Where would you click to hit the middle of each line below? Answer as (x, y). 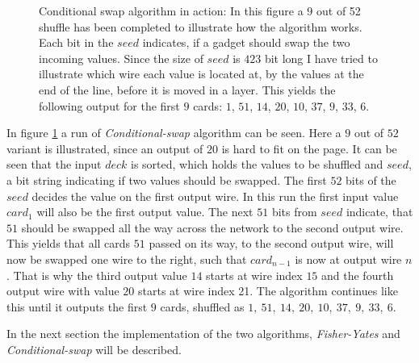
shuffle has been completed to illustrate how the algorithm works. (201, 26)
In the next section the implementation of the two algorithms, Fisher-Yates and (203, 334)
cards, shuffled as (202, 306)
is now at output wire (348, 259)
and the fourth (358, 275)
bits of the (371, 179)
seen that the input (54, 164)
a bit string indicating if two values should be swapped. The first (167, 179)
